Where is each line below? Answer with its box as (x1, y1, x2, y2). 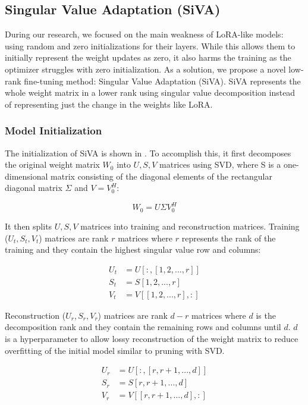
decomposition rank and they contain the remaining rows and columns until (5, 321, 281, 333)
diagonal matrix (5, 181, 62, 194)
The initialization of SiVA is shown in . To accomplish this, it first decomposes (5, 146, 291, 159)
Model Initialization (5, 123, 102, 138)
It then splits (5, 219, 52, 232)
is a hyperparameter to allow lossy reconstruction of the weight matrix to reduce (5, 332, 298, 344)
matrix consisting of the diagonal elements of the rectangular (51, 169, 272, 182)
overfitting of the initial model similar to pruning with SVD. (5, 344, 225, 356)
